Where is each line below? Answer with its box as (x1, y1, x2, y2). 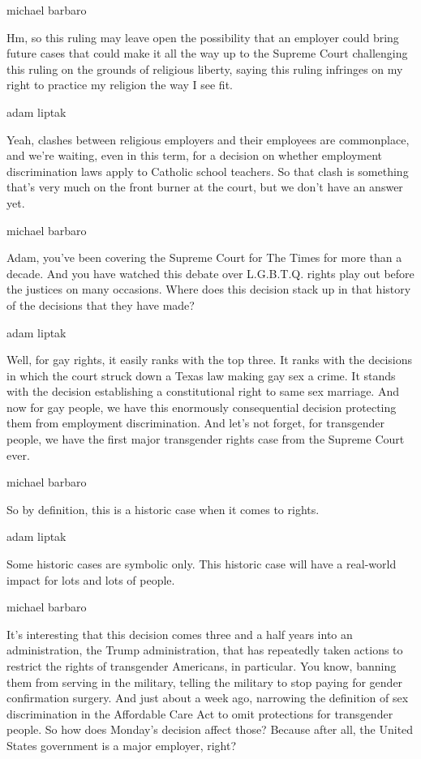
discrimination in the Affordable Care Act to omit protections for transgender (6, 705, 393, 722)
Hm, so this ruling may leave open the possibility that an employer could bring (6, 28, 399, 45)
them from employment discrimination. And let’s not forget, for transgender (6, 414, 384, 431)
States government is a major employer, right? (6, 736, 237, 753)
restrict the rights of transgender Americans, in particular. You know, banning (6, 658, 397, 674)
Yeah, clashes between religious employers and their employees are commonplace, (6, 131, 410, 148)
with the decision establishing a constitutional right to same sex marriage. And (6, 383, 399, 400)
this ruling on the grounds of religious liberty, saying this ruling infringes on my (6, 60, 403, 77)
